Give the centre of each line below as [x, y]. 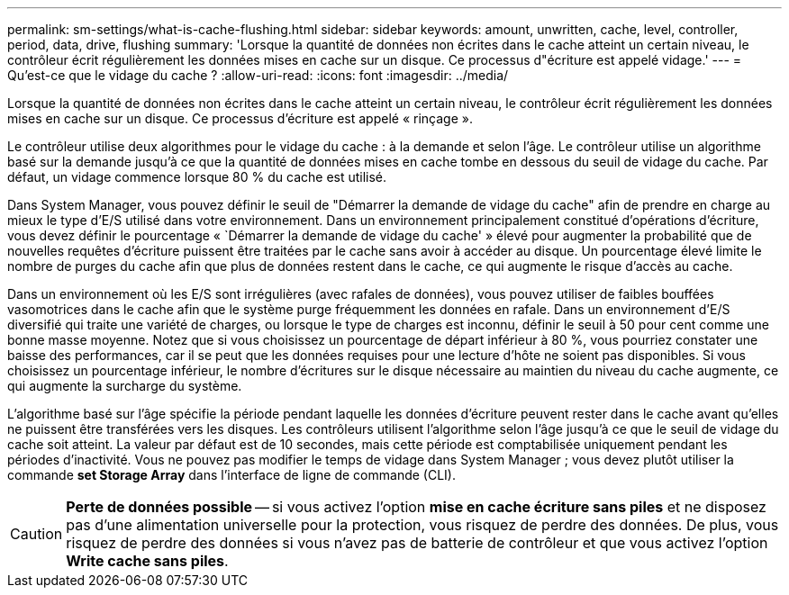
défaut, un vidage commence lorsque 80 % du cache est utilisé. [197, 177]
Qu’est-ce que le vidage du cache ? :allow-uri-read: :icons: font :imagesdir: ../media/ [258, 75]
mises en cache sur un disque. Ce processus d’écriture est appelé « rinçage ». [240, 118]
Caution [36, 534]
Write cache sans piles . [147, 561]
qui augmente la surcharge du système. [125, 386]
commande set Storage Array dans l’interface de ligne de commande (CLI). [231, 475]
